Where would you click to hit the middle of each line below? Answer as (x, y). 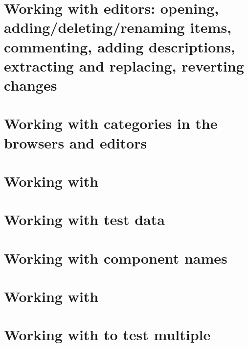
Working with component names (116, 258)
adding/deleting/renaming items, (118, 27)
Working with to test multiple (107, 335)
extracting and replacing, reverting (124, 65)
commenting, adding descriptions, (120, 46)
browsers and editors (76, 142)
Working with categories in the (111, 123)
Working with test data (84, 219)
